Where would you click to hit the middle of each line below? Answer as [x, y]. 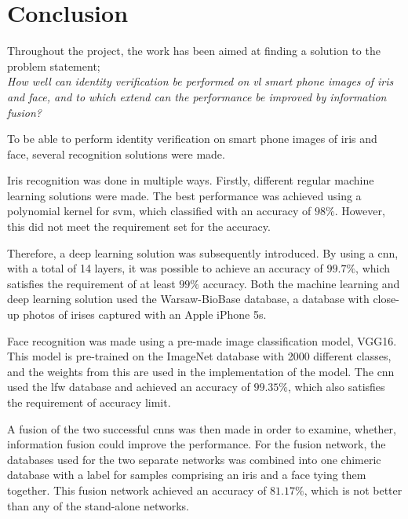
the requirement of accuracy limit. [89, 402]
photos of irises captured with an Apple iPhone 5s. [145, 314]
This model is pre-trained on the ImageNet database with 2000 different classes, [199, 356]
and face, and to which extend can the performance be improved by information [197, 96]
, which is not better [353, 490]
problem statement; [54, 66]
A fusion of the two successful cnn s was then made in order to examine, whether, [202, 428]
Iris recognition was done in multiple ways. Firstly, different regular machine [191, 180]
